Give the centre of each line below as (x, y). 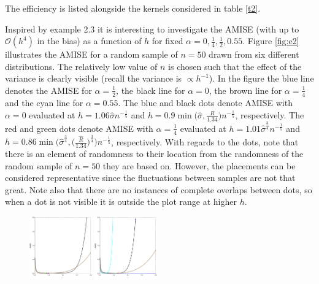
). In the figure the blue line (261, 78)
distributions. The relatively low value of (81, 66)
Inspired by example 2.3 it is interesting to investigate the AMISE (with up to (152, 29)
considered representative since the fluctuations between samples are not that (150, 178)
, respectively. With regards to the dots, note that (205, 141)
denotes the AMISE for (48, 90)
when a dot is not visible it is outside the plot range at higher (121, 201)
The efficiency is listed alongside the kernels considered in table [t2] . (133, 8)
